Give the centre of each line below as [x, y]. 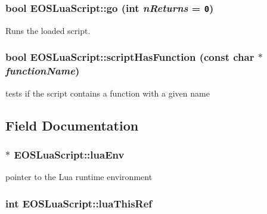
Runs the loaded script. [48, 30]
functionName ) [43, 71]
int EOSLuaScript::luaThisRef [79, 203]
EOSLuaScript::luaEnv [69, 154]
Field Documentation [72, 125]
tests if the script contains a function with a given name [108, 93]
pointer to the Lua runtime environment [79, 177]
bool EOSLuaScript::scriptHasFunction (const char [130, 57]
